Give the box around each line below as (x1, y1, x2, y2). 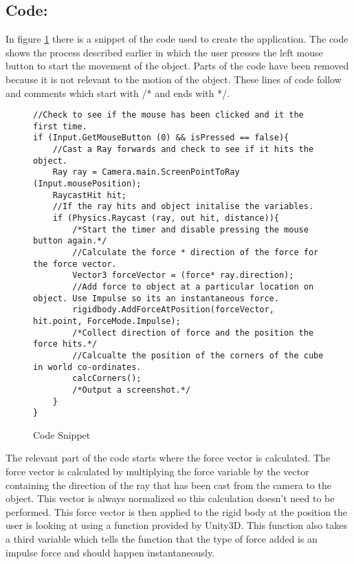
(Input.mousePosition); (33, 179, 142, 189)
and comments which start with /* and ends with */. (5, 85, 230, 100)
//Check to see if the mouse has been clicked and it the (33, 110, 304, 120)
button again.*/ (33, 236, 107, 246)
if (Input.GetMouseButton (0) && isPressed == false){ (33, 133, 289, 143)
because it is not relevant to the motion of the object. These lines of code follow (5, 72, 342, 86)
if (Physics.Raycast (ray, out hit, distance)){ (52, 213, 279, 224)
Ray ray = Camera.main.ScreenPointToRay (52, 167, 240, 177)
